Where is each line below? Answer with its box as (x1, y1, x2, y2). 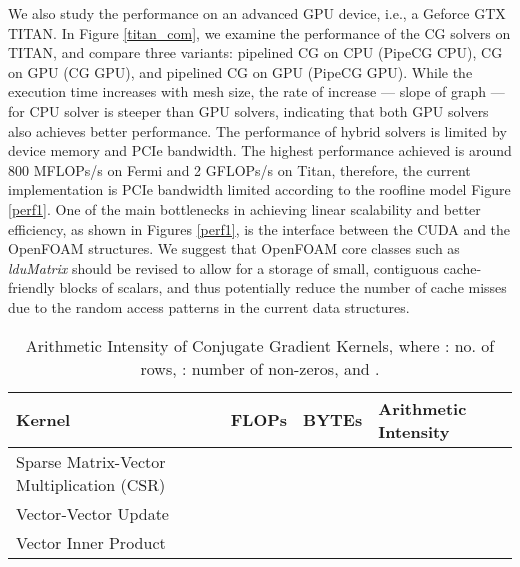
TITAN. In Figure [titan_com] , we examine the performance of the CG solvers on (8, 22, 511, 43)
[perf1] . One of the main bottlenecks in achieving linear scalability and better (8, 198, 481, 219)
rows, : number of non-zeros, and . (140, 356, 380, 380)
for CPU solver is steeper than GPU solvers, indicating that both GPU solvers (8, 100, 489, 121)
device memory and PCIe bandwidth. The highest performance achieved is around (8, 140, 512, 161)
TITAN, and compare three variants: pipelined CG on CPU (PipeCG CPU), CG (8, 42, 503, 63)
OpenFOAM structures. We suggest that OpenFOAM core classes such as (8, 238, 460, 259)
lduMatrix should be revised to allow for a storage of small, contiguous (8, 257, 439, 278)
